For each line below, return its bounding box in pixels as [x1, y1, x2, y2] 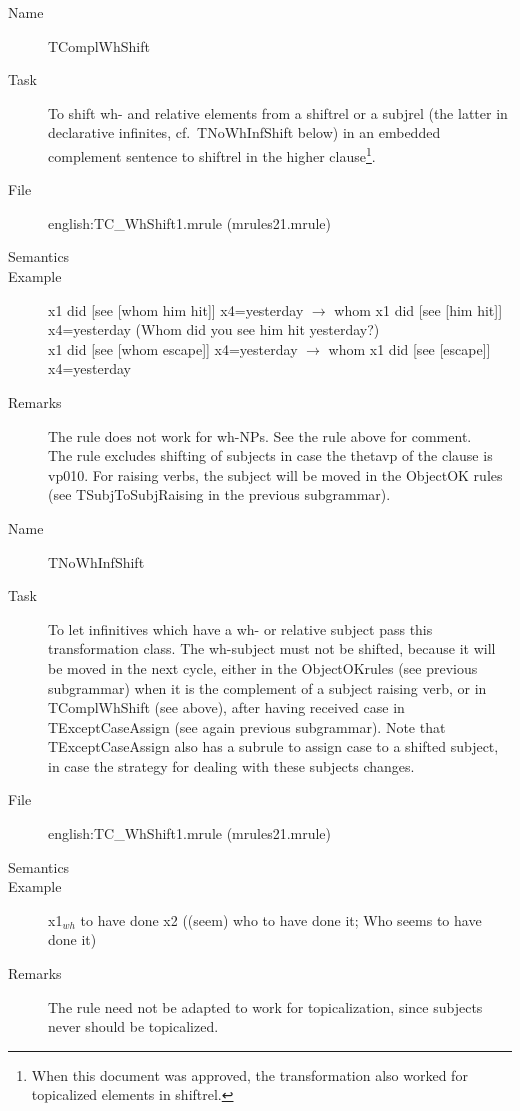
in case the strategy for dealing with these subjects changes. [48, 755, 415, 776]
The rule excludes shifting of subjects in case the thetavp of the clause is [48, 445, 493, 466]
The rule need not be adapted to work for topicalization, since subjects [48, 996, 483, 1017]
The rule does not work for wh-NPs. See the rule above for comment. [48, 425, 472, 446]
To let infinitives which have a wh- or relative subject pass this [48, 618, 433, 639]
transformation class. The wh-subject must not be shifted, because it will [48, 638, 496, 659]
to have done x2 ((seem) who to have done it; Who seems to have [80, 909, 482, 930]
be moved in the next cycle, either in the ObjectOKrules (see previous [48, 657, 478, 678]
